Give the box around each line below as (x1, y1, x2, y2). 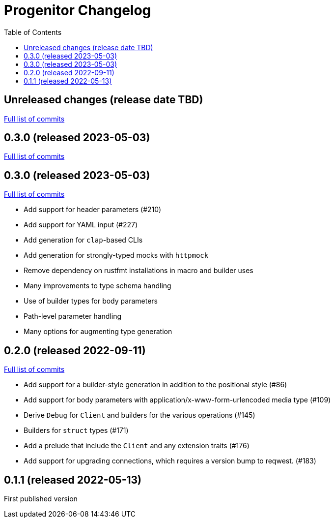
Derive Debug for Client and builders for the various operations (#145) (24, 411, 255, 420)
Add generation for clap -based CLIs (24, 236, 143, 245)
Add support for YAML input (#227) (24, 220, 138, 229)
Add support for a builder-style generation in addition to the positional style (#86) (24, 380, 287, 389)
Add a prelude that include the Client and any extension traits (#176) (24, 441, 250, 450)
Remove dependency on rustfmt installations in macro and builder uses (24, 266, 253, 275)
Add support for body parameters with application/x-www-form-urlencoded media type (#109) (24, 396, 331, 404)
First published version (4, 494, 78, 503)
